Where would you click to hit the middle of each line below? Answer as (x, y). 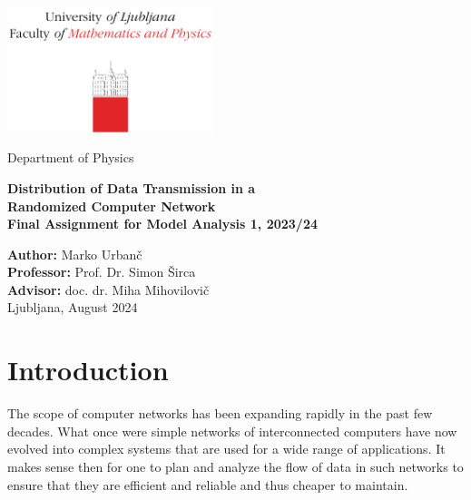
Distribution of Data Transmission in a (132, 187)
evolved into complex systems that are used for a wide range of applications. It (226, 449)
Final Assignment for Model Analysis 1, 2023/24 (163, 224)
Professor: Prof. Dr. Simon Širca (102, 272)
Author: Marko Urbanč (75, 254)
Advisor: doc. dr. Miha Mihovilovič (108, 289)
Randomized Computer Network (112, 206)
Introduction (88, 370)
